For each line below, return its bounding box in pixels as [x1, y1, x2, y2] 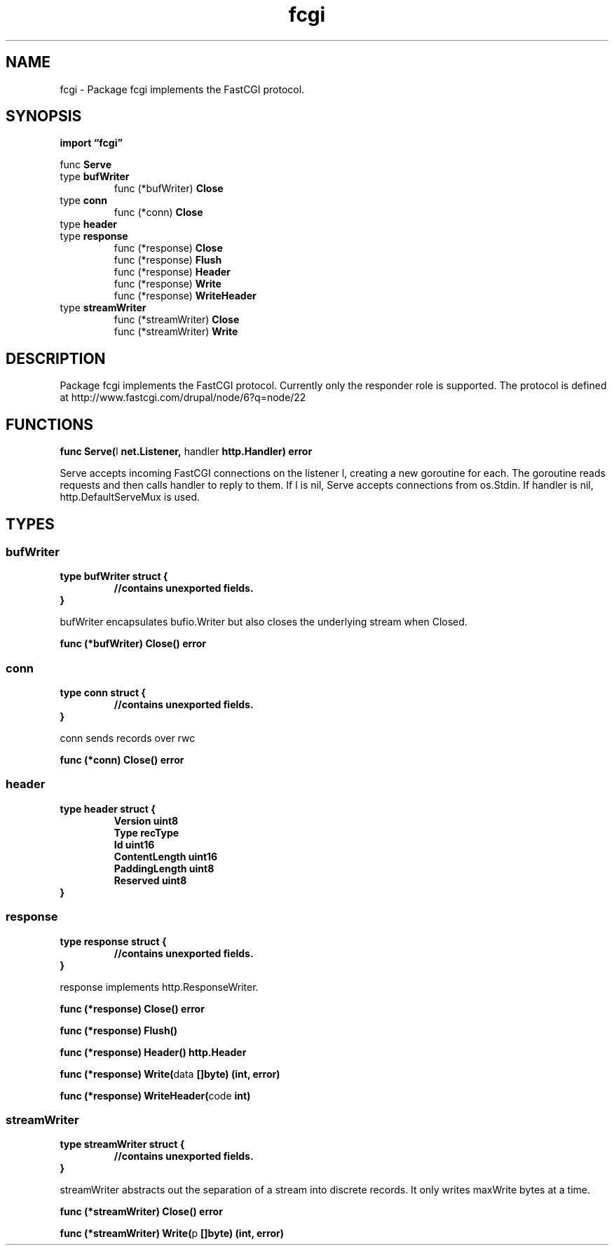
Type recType [114, 826, 179, 839]
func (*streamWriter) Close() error [60, 1205, 223, 1218]
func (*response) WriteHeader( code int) [60, 1089, 251, 1102]
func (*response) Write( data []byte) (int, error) [60, 1067, 280, 1080]
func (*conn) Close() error [60, 754, 184, 766]
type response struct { [60, 935, 167, 947]
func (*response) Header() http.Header [60, 1046, 247, 1058]
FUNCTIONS [6, 415, 94, 433]
